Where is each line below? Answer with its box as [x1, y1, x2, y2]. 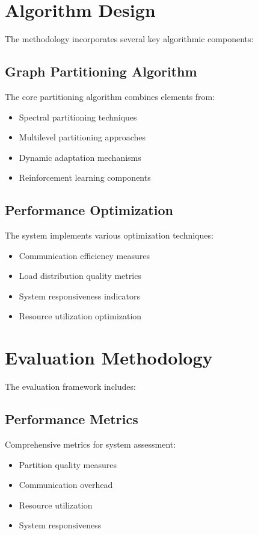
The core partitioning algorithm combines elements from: [5, 90, 215, 102]
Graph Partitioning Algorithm [5, 62, 197, 81]
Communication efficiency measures [19, 249, 150, 261]
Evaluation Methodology [5, 345, 213, 370]
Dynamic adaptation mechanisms [19, 151, 141, 163]
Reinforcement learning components [19, 171, 151, 184]
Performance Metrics [5, 410, 138, 428]
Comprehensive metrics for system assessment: [5, 437, 176, 450]
